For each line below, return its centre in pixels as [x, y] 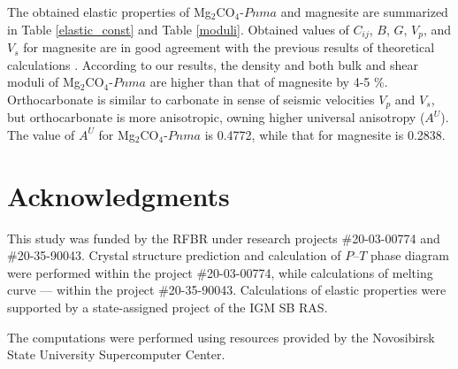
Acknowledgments [118, 195]
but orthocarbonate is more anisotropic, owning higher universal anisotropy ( [216, 117]
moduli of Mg [44, 82]
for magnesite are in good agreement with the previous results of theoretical [229, 47]
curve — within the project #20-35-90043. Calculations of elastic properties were [227, 290]
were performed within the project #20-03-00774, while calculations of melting [220, 272]
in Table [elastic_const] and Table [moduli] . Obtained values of [178, 29]
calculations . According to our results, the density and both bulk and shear [213, 64]
